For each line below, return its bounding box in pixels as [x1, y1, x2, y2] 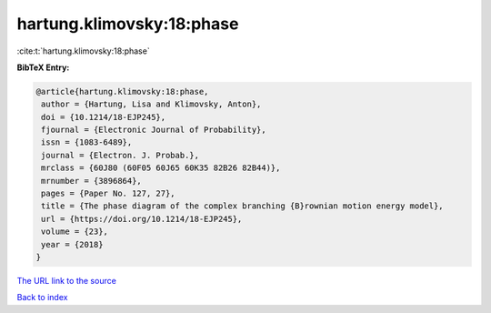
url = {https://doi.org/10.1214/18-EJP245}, [41, 214, 243, 224]
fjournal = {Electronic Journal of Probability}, [41, 125, 267, 136]
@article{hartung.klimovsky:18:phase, [35, 86, 209, 96]
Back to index [16, 292, 68, 303]
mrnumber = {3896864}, [41, 176, 143, 186]
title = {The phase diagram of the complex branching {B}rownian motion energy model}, [41, 201, 445, 211]
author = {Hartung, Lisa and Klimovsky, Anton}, [41, 99, 262, 109]
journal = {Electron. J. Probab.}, [41, 150, 200, 160]
